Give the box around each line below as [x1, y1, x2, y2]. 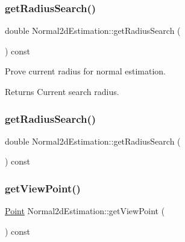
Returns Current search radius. [5, 85, 119, 97]
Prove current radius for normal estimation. [5, 65, 166, 77]
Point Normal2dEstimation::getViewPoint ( [5, 204, 165, 217]
